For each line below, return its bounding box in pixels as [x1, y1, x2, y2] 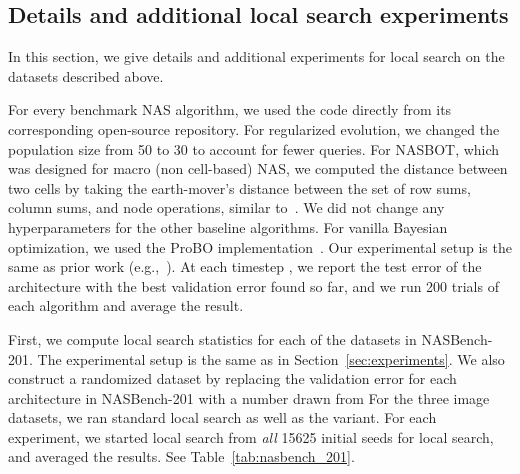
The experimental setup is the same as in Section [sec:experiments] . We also [37, 348, 505, 369]
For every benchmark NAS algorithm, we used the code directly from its [8, 99, 452, 120]
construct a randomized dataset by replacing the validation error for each [8, 368, 457, 389]
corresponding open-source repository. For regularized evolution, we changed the [8, 118, 500, 139]
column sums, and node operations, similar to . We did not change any [8, 197, 445, 218]
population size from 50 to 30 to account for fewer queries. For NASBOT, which [8, 138, 500, 159]
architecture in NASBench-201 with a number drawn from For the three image [8, 387, 490, 408]
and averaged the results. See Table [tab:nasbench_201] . [8, 446, 355, 467]
